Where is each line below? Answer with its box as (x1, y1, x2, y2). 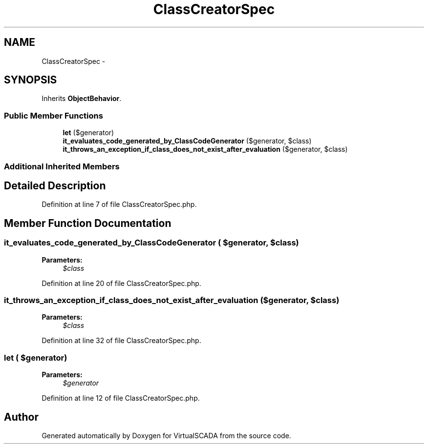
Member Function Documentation (4, 217, 171, 229)
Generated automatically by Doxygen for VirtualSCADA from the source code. (42, 431, 291, 440)
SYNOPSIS (4, 74, 57, 86)
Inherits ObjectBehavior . (42, 94, 122, 103)
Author (4, 410, 39, 423)
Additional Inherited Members (4, 161, 120, 171)
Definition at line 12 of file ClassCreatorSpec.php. (42, 394, 200, 403)
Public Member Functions (4, 110, 103, 121)
